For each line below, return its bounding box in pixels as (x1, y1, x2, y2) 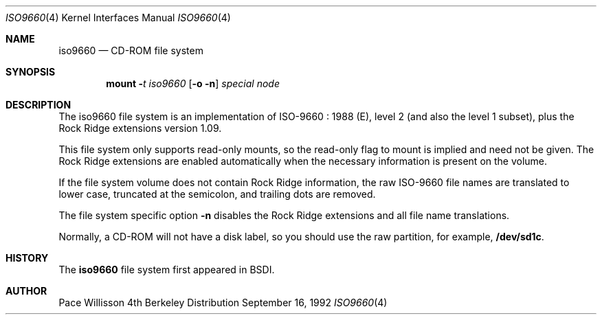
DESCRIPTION (5, 99, 71, 111)
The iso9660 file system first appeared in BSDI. (58, 264, 275, 275)
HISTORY (5, 252, 49, 264)
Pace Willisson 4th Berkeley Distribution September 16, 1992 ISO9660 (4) (58, 297, 388, 308)
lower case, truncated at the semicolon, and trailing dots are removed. (58, 188, 376, 200)
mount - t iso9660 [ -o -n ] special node (106, 78, 280, 89)
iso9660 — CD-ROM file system (58, 45, 203, 56)
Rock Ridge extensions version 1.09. (58, 122, 222, 134)
